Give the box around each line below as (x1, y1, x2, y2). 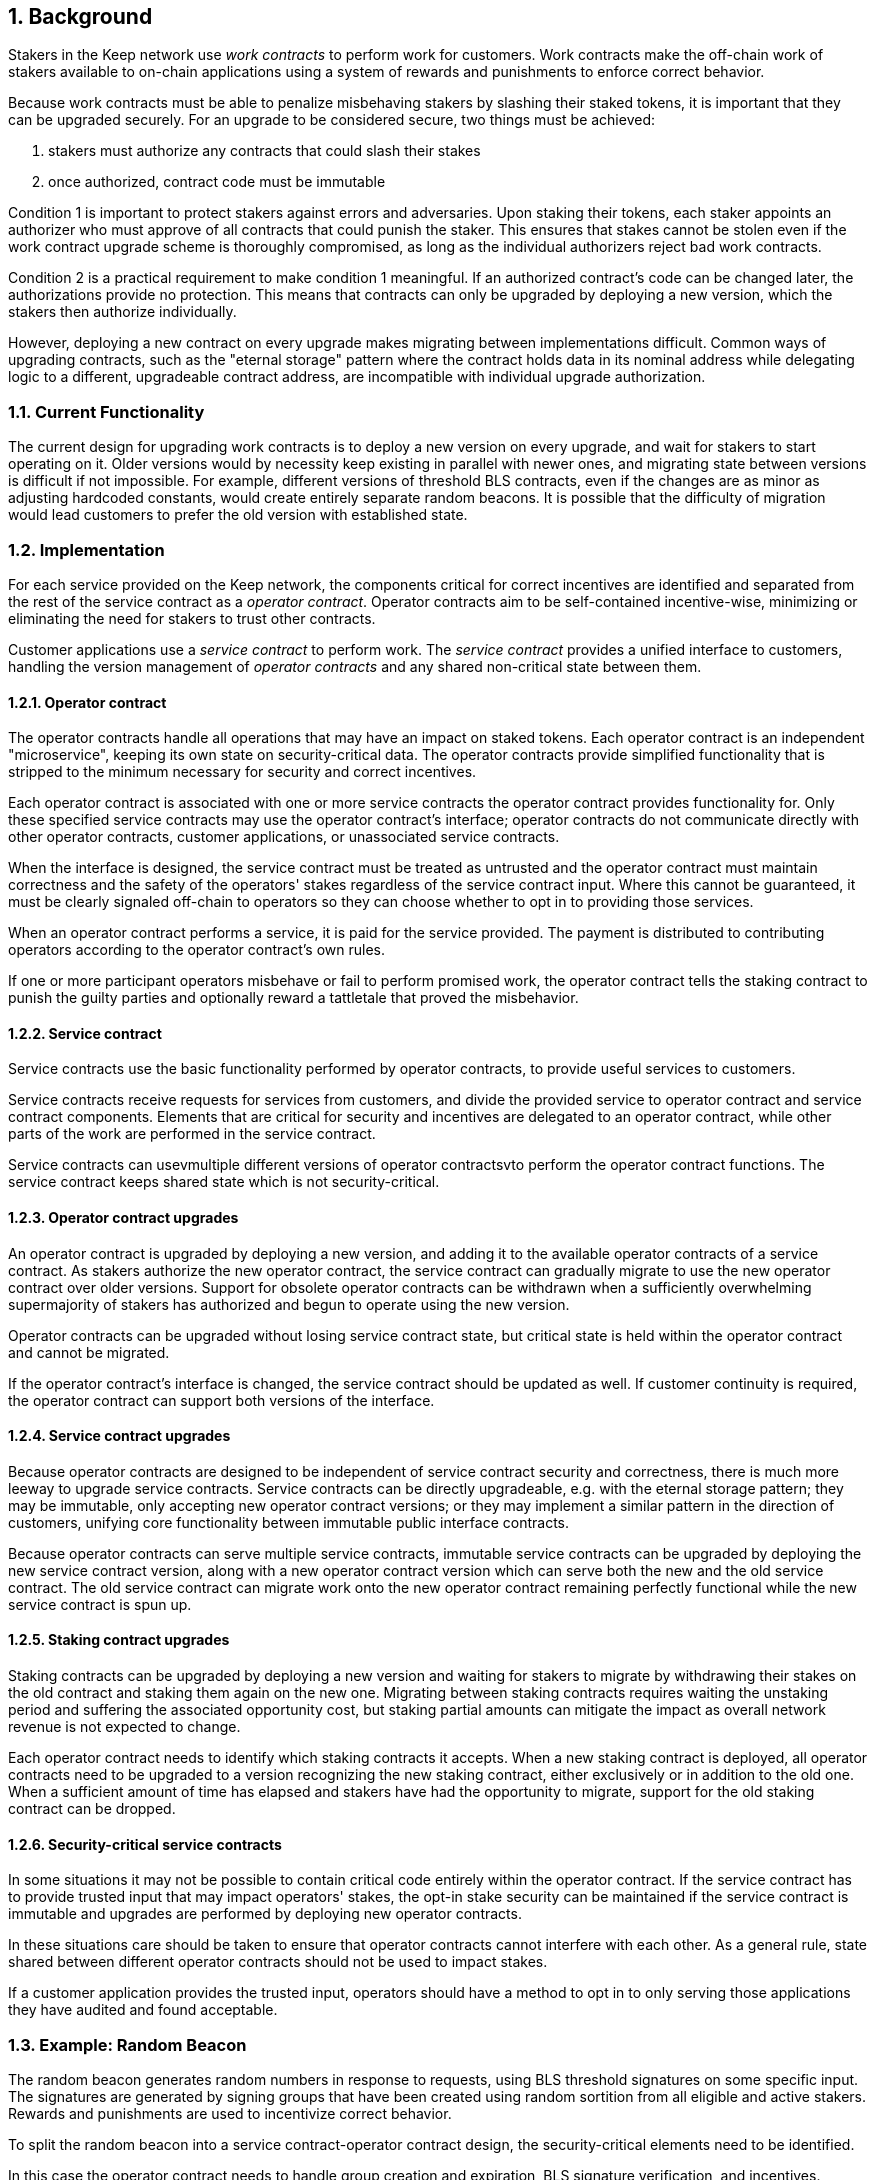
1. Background (8, 4, 153, 29)
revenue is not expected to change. (8, 1718, 241, 1736)
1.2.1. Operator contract (8, 693, 167, 711)
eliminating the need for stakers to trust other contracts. (8, 609, 376, 627)
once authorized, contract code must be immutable (48, 173, 386, 191)
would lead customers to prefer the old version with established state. (8, 506, 468, 524)
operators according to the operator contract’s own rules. (8, 941, 385, 959)
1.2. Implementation (8, 539, 165, 560)
